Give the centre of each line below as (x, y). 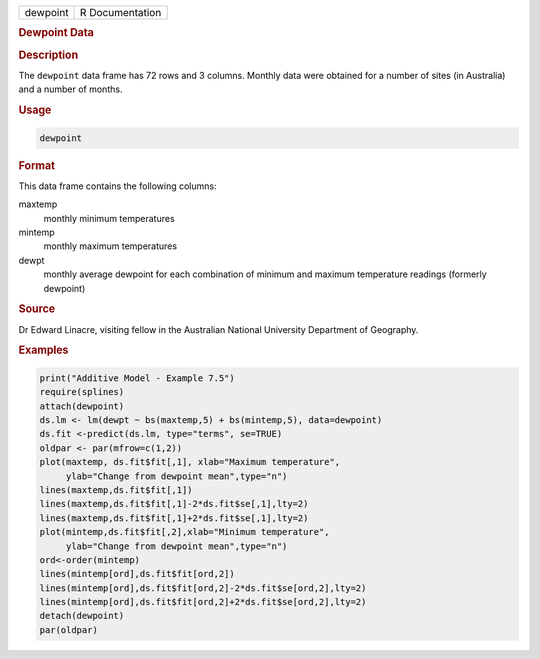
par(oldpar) (69, 629)
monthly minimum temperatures (109, 218)
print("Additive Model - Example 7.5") (137, 378)
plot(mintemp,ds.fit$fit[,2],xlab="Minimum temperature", (184, 532)
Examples (43, 350)
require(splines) (82, 392)
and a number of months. (70, 89)
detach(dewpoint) (82, 616)
